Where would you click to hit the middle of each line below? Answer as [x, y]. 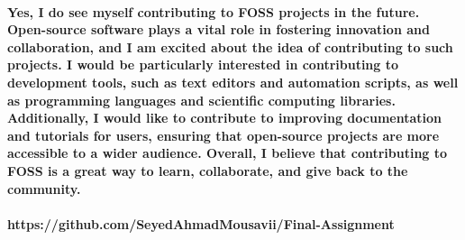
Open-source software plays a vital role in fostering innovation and [219, 29]
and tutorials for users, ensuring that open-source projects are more [223, 135]
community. [44, 188]
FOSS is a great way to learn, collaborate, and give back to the [208, 170]
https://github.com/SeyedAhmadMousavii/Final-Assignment [201, 223]
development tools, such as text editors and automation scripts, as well [233, 82]
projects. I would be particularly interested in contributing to [203, 65]
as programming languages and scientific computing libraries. [201, 100]
